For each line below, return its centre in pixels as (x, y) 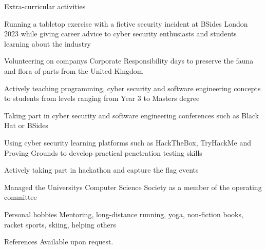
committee (21, 197)
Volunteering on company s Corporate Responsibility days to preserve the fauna (129, 61)
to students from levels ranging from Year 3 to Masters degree (102, 98)
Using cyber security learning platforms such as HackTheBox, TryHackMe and (128, 142)
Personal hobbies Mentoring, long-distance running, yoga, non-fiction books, (124, 214)
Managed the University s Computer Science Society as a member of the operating (133, 187)
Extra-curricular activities (45, 6)
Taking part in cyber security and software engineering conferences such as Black (132, 115)
